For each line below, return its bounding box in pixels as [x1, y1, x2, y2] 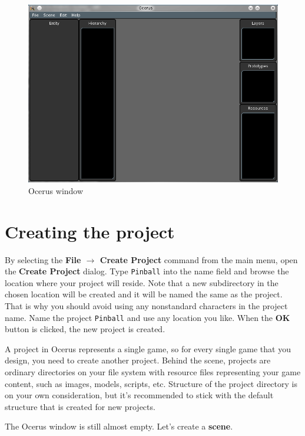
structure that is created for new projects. [5, 400, 155, 412]
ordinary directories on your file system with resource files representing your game [5, 366, 301, 378]
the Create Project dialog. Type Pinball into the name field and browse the [5, 265, 289, 277]
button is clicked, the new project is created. [5, 323, 165, 335]
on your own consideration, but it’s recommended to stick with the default [5, 389, 274, 401]
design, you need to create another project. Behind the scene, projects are [5, 354, 271, 366]
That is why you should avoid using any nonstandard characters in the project [5, 300, 288, 312]
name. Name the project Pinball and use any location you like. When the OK [5, 311, 290, 323]
